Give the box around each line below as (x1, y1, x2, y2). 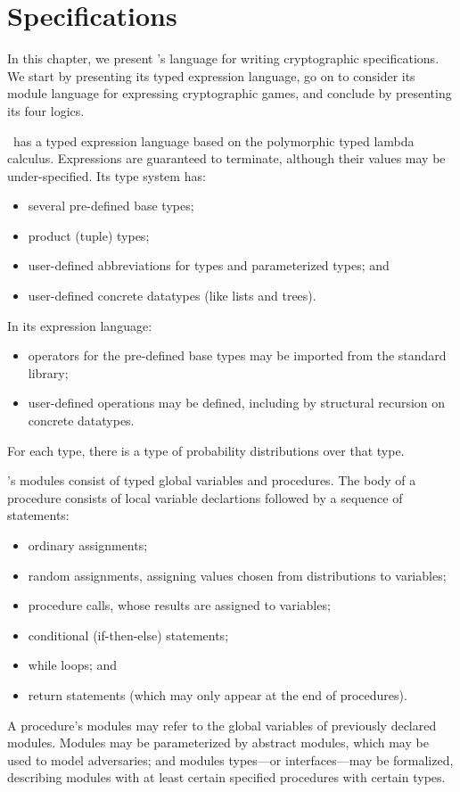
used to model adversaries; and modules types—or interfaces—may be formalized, (7, 750, 454, 769)
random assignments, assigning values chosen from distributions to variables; (28, 565, 447, 584)
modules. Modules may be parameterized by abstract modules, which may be (7, 733, 429, 752)
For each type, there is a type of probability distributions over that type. (7, 441, 405, 459)
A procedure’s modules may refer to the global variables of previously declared (7, 715, 437, 734)
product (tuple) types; (28, 226, 150, 244)
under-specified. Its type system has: (7, 166, 206, 185)
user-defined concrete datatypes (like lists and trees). (28, 286, 316, 305)
